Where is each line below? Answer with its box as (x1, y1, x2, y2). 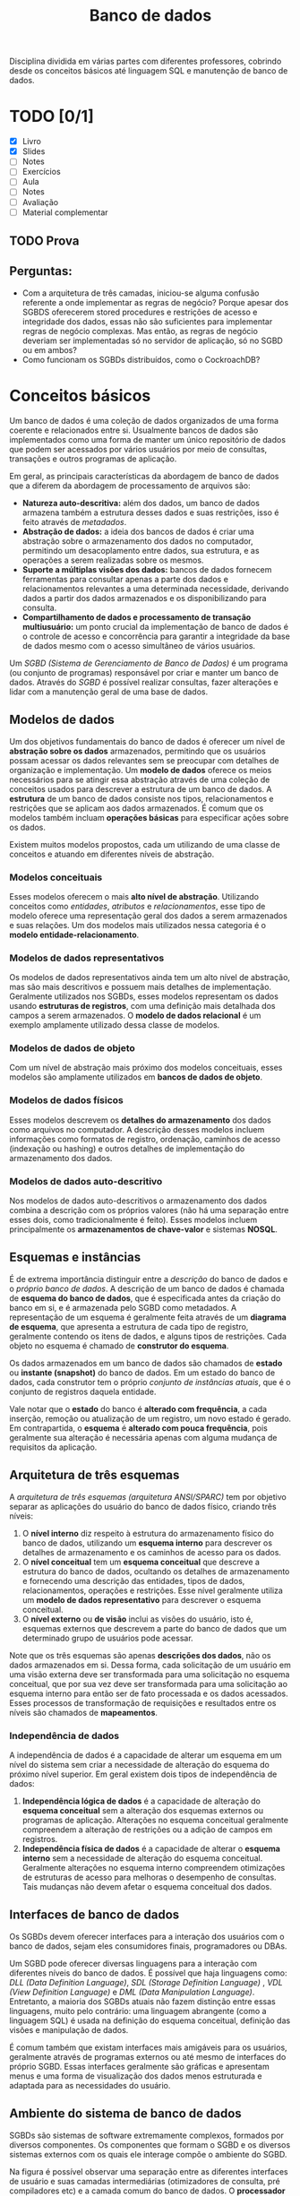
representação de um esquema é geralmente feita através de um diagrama (9, 1312, 287, 1322)
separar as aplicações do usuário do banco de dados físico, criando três (9, 1501, 277, 1511)
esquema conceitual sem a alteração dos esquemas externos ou (21, 1804, 264, 1815)
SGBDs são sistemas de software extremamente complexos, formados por (9, 2130, 284, 2140)
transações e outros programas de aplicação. (9, 453, 177, 464)
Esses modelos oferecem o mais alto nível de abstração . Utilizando (9, 891, 260, 901)
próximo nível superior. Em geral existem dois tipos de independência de (9, 1769, 278, 1779)
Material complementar (21, 207, 109, 218)
